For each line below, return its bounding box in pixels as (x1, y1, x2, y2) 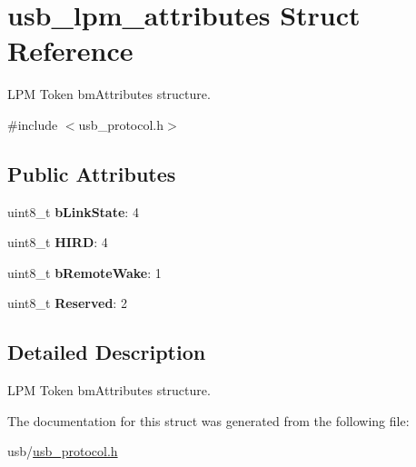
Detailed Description (7, 338, 206, 366)
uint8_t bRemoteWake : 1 (7, 263, 162, 282)
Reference (7, 32, 134, 69)
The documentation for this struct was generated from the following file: (7, 411, 410, 430)
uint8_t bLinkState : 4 (7, 202, 139, 221)
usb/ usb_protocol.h (7, 442, 118, 461)
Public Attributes (7, 159, 176, 187)
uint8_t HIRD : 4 (7, 233, 108, 252)
